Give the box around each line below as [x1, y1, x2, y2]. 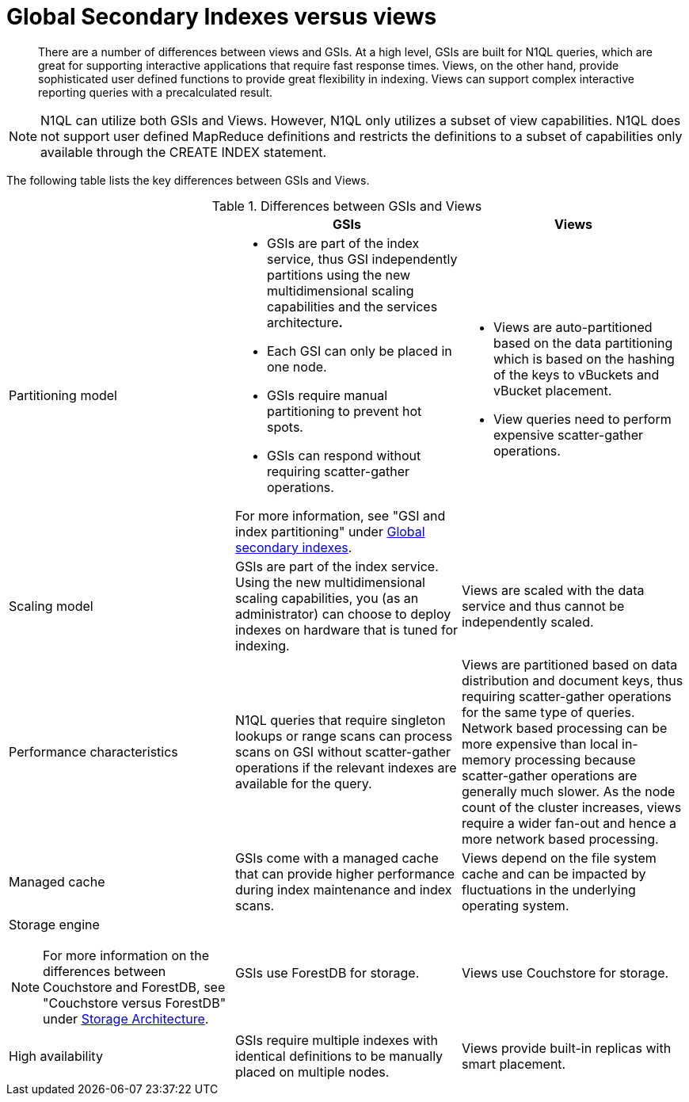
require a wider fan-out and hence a [461, 814, 677, 831]
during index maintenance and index [234, 881, 452, 898]
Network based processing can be [461, 719, 668, 736]
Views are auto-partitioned [493, 318, 653, 335]
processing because [514, 751, 636, 768]
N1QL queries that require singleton [234, 711, 446, 728]
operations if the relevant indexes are [234, 759, 457, 776]
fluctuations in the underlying [461, 881, 636, 898]
